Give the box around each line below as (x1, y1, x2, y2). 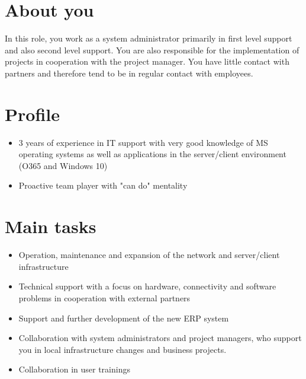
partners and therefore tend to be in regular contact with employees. (5, 66, 253, 79)
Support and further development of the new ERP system (18, 311, 229, 324)
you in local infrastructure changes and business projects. (18, 343, 227, 355)
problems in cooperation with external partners (18, 291, 191, 304)
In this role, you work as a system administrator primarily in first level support (5, 32, 292, 44)
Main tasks (5, 214, 96, 238)
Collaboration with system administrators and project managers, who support (18, 332, 302, 344)
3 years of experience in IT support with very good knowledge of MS (18, 136, 268, 148)
